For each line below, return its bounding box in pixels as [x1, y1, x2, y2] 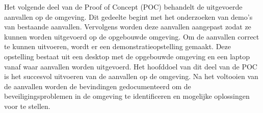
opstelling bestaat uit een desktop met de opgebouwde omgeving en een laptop [4, 51, 250, 61]
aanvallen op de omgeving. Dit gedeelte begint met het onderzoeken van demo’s [4, 11, 253, 22]
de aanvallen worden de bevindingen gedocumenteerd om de [4, 81, 191, 91]
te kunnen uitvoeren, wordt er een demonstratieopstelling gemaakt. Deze [4, 41, 231, 52]
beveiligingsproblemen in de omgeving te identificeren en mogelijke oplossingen [4, 91, 250, 101]
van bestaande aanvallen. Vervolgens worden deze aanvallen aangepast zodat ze [4, 21, 251, 32]
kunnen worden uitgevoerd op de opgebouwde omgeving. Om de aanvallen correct [4, 31, 259, 42]
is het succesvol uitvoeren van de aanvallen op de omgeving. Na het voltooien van [4, 71, 258, 82]
